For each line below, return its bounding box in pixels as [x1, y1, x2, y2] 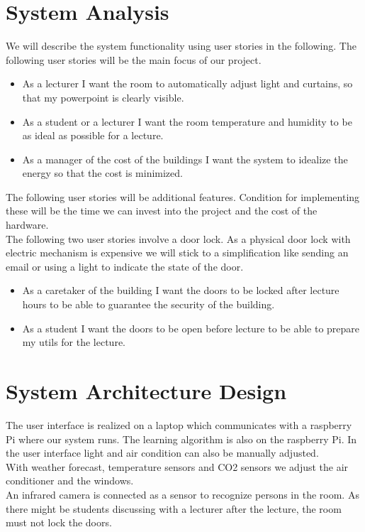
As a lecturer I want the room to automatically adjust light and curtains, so [22, 76, 353, 91]
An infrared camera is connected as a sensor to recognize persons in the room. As [6, 487, 359, 501]
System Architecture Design [6, 376, 287, 405]
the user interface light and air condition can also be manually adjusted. [6, 445, 319, 460]
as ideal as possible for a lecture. [22, 128, 164, 143]
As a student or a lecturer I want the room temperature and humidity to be [22, 114, 352, 129]
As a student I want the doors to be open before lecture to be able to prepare [22, 320, 360, 335]
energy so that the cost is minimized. [22, 165, 183, 180]
